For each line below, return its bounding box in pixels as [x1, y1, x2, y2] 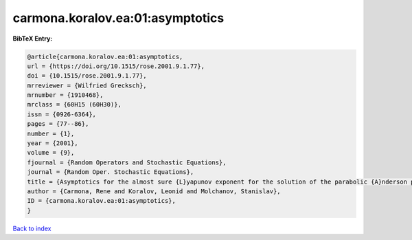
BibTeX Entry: [12, 34, 53, 43]
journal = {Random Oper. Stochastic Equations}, [27, 168, 194, 176]
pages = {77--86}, [27, 120, 89, 128]
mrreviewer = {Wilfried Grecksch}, [27, 81, 147, 89]
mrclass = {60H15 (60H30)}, [27, 100, 122, 109]
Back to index [12, 224, 51, 232]
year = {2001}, [27, 140, 78, 147]
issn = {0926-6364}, [27, 110, 96, 118]
